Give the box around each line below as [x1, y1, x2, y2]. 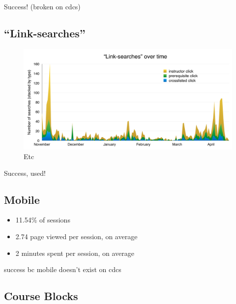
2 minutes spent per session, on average [15, 248, 134, 258]
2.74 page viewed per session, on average [15, 231, 138, 241]
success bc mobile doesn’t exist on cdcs [4, 264, 121, 275]
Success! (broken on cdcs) [4, 1, 81, 11]
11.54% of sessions [15, 215, 70, 225]
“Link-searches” [4, 25, 86, 40]
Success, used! [4, 167, 46, 178]
